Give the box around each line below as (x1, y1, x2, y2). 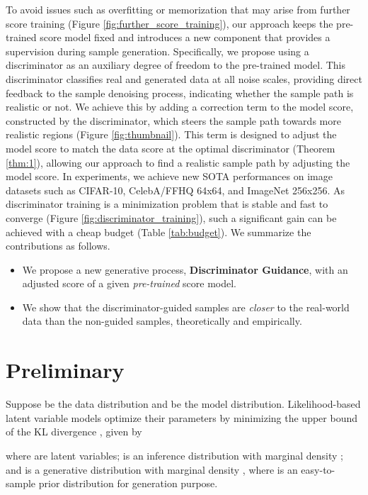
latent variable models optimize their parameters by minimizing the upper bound (6, 410, 357, 425)
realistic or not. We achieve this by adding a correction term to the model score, (6, 99, 354, 114)
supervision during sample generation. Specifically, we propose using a (6, 43, 309, 58)
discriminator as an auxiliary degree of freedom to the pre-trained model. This (6, 57, 346, 72)
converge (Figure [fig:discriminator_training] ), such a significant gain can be (6, 210, 337, 225)
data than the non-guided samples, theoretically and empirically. (22, 313, 302, 328)
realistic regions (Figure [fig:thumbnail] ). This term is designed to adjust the (6, 127, 337, 142)
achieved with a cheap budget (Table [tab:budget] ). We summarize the (6, 224, 311, 239)
